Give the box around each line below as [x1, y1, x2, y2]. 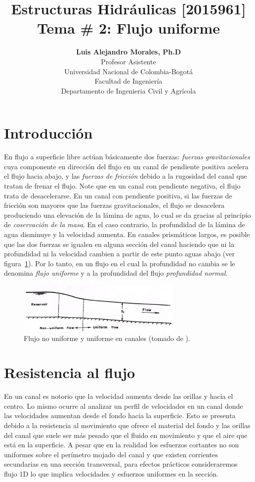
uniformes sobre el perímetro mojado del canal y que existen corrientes [4, 449, 218, 459]
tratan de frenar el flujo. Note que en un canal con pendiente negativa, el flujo [4, 181, 241, 191]
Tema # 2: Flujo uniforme [37, 18, 220, 38]
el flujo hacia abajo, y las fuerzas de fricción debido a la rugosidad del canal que [4, 171, 247, 181]
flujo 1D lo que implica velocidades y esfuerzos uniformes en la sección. [4, 468, 219, 479]
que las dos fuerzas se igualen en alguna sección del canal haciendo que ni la [4, 239, 234, 249]
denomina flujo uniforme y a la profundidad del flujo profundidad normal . [4, 268, 228, 278]
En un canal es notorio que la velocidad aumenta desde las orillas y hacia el [4, 391, 233, 401]
